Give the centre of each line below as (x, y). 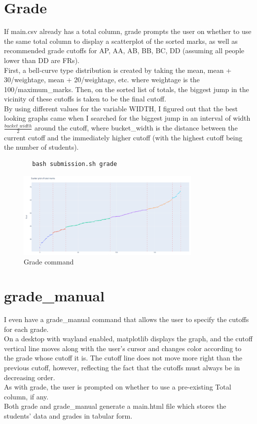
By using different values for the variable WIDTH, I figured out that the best (121, 108)
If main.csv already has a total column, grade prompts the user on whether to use (128, 31)
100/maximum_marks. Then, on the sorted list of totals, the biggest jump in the (127, 89)
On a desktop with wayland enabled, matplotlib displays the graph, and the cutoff (128, 339)
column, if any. (26, 396)
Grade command (49, 262)
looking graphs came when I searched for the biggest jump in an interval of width (127, 118)
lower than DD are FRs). (42, 60)
